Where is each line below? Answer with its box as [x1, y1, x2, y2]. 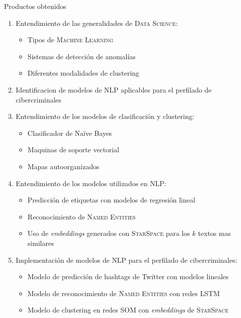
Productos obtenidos [4, 1, 67, 11]
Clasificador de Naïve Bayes [27, 127, 112, 138]
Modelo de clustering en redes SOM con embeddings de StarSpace [27, 305, 229, 315]
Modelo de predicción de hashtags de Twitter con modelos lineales [27, 271, 229, 282]
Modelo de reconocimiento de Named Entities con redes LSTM [27, 288, 220, 298]
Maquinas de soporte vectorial [27, 144, 119, 155]
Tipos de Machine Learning [27, 34, 113, 45]
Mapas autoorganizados [27, 161, 99, 171]
